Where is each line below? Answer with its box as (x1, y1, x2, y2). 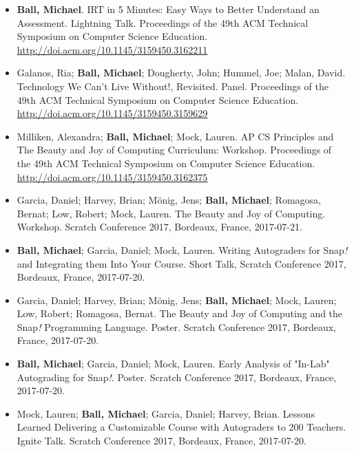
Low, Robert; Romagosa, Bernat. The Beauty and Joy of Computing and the (17, 306, 343, 321)
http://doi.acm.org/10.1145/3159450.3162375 (17, 169, 208, 184)
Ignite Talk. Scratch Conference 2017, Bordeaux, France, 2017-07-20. (17, 433, 306, 448)
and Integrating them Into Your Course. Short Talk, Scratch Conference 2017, (17, 256, 346, 270)
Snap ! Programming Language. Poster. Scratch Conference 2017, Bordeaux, (17, 319, 336, 334)
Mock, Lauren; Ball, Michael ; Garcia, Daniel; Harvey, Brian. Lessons (17, 406, 315, 420)
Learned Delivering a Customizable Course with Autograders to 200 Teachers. (17, 420, 346, 434)
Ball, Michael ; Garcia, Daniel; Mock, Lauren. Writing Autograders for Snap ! (17, 242, 348, 257)
